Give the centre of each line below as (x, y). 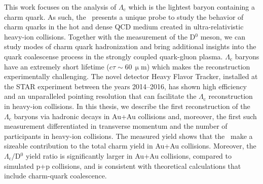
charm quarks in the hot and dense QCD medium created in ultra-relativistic (124, 27)
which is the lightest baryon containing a (192, 7)
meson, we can (223, 36)
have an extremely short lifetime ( (57, 66)
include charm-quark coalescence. (55, 176)
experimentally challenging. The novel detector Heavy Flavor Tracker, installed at (131, 76)
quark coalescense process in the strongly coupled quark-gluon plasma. (114, 56)
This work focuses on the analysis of (60, 7)
